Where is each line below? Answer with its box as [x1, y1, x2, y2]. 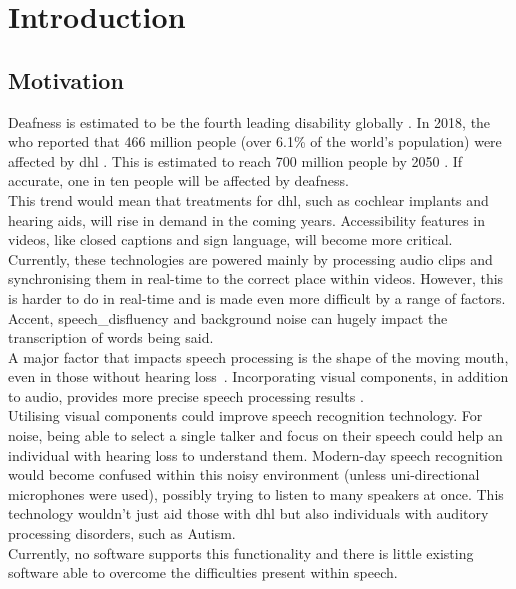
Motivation [8, 64, 124, 95]
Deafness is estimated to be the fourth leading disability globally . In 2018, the [8, 111, 491, 132]
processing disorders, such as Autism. [8, 523, 236, 544]
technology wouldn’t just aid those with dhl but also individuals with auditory [8, 503, 489, 524]
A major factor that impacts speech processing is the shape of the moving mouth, [8, 346, 509, 367]
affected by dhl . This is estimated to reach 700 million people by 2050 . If [8, 150, 463, 171]
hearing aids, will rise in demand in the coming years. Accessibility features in [8, 209, 485, 230]
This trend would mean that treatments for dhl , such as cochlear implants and [8, 189, 489, 210]
